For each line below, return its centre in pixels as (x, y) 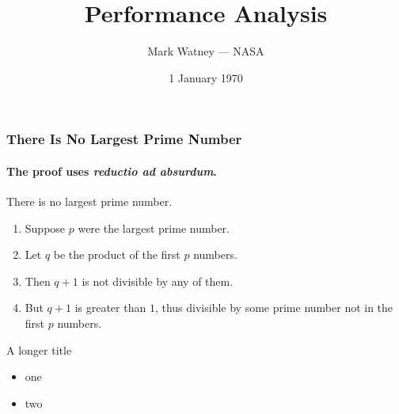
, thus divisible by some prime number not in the (274, 308)
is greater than (110, 308)
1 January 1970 (206, 77)
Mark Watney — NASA (206, 51)
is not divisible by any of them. (158, 281)
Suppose (45, 228)
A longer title (39, 349)
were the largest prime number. (154, 228)
